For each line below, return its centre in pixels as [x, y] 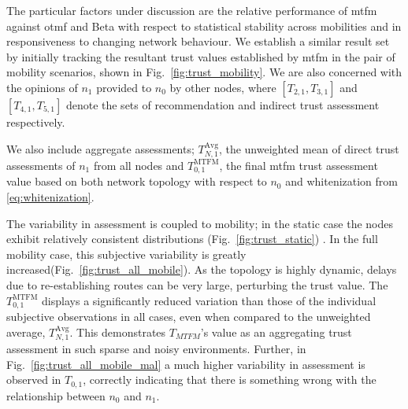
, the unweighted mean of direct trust [309, 148]
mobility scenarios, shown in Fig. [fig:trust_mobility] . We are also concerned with [204, 72]
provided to [124, 87]
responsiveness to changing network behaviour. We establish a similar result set [198, 41]
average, [26, 332]
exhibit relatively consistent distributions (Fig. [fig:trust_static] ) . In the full [192, 239]
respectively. [36, 122]
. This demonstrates [118, 332]
